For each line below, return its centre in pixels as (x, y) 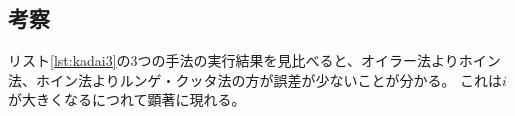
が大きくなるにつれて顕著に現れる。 (127, 99)
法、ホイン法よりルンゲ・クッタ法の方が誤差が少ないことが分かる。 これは (255, 79)
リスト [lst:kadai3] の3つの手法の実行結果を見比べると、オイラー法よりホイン (254, 60)
